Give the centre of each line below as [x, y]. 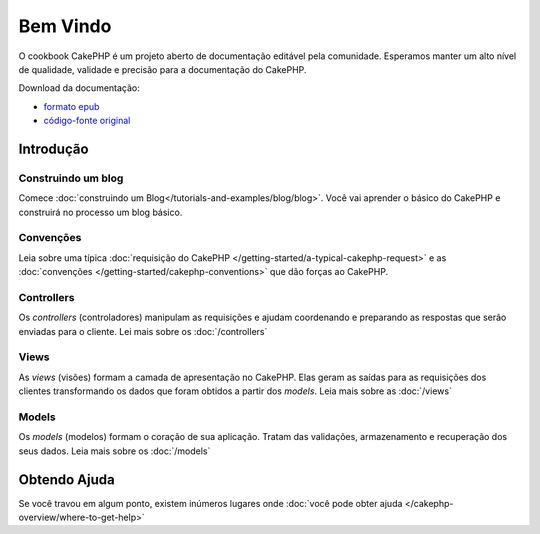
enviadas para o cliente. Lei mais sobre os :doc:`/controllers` [143, 331]
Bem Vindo [65, 26]
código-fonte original [87, 121]
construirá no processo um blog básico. [100, 212]
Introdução [53, 148]
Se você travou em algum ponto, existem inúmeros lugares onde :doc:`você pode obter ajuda [210, 503]
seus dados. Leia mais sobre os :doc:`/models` [114, 451]
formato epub [71, 106]
